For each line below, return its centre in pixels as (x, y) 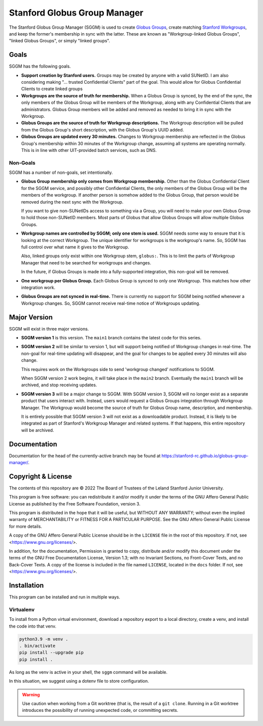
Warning (31, 694)
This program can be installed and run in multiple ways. (65, 597)
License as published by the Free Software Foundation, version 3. (75, 503)
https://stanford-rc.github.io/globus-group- (205, 456)
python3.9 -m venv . (44, 639)
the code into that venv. (33, 626)
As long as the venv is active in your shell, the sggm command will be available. (88, 672)
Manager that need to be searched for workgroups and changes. (86, 262)
